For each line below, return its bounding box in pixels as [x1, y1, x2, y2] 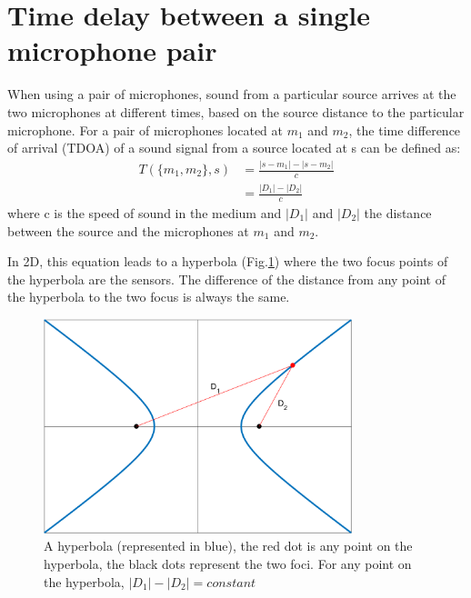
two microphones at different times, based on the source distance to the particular [7, 102, 465, 121]
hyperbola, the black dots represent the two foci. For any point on [44, 554, 412, 573]
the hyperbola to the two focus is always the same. [7, 287, 290, 306]
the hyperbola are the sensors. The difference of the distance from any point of [7, 269, 446, 288]
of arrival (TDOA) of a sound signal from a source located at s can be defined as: [7, 138, 461, 157]
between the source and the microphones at [7, 221, 249, 240]
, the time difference [348, 120, 461, 139]
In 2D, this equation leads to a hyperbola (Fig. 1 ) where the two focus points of [7, 252, 448, 271]
